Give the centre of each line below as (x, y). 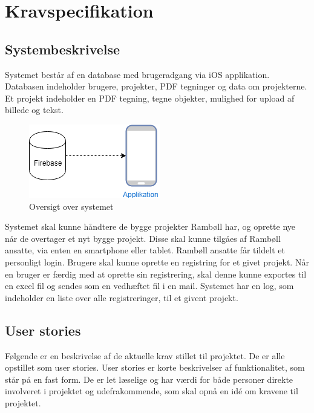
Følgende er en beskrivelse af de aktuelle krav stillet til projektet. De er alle (145, 355)
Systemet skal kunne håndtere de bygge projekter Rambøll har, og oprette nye (150, 226)
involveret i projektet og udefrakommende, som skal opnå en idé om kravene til (152, 391)
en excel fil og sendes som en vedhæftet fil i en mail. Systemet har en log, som (149, 286)
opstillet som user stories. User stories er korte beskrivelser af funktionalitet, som (155, 367)
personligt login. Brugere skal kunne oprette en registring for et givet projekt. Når (157, 262)
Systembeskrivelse (63, 49)
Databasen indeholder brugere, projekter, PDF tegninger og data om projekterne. (156, 86)
